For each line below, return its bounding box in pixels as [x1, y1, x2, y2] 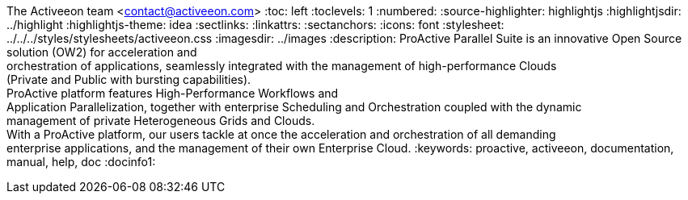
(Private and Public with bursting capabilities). [6, 73, 251, 86]
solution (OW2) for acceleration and [6, 45, 197, 59]
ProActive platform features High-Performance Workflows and [6, 86, 339, 100]
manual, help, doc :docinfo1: [6, 155, 156, 169]
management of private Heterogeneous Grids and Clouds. [6, 114, 315, 127]
